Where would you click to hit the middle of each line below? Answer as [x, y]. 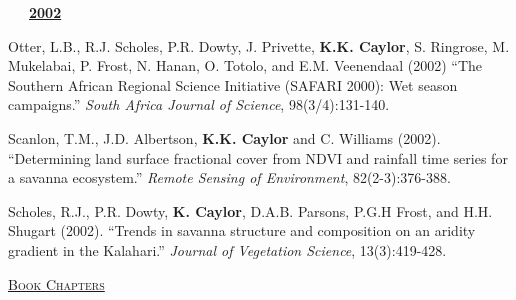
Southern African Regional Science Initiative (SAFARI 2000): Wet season [233, 84]
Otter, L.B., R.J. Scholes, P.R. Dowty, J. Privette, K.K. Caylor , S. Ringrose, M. [259, 45]
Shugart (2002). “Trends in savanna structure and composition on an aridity [242, 230]
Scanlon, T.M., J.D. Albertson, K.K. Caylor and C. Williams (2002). [224, 137]
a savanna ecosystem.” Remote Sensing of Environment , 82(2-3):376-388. [229, 177]
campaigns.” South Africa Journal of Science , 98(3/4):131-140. [199, 104]
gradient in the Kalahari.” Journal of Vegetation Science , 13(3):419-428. [227, 249]
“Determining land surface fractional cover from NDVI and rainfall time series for [258, 157]
